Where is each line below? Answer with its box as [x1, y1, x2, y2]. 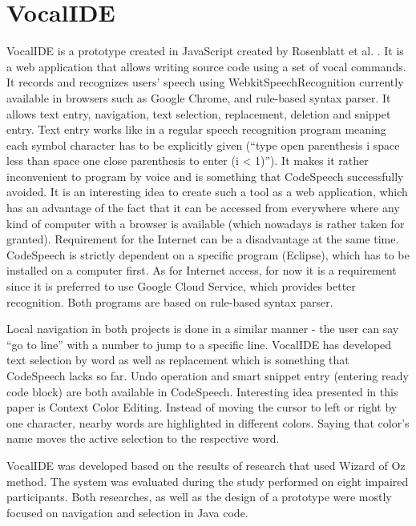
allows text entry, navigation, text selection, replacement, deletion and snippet [6, 105, 391, 122]
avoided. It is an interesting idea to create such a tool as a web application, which [6, 183, 408, 200]
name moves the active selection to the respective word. [6, 430, 280, 447]
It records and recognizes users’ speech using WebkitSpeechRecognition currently [6, 74, 404, 90]
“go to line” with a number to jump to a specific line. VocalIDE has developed [6, 335, 392, 352]
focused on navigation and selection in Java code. [6, 504, 248, 520]
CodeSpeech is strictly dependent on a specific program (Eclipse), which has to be [6, 246, 410, 263]
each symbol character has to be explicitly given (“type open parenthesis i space [6, 136, 400, 153]
